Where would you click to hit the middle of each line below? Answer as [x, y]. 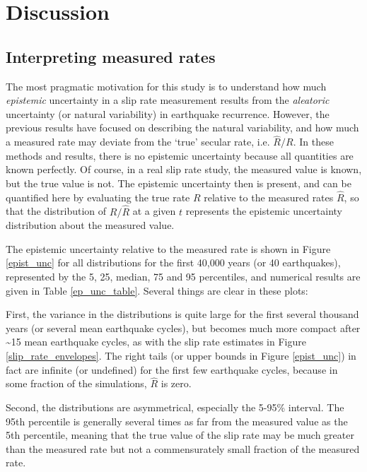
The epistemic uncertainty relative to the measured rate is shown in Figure [168, 248]
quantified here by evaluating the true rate [98, 197]
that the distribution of [56, 211]
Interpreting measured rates [111, 56]
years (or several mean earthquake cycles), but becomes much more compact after [183, 328]
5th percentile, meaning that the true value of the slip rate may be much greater [180, 435]
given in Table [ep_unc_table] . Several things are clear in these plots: [157, 290]
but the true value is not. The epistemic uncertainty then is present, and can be [179, 183]
